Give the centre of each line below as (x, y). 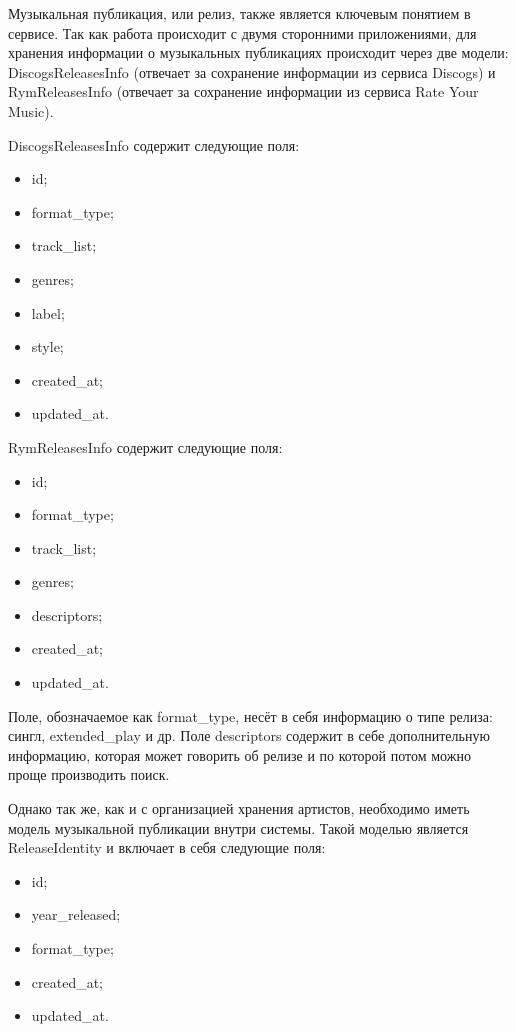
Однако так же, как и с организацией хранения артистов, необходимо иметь (239, 808)
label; (48, 312)
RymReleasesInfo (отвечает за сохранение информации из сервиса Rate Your (243, 91)
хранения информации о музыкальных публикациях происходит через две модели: (258, 52)
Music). (31, 110)
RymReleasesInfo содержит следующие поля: (145, 446)
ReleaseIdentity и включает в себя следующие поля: (167, 847)
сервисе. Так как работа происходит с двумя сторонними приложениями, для (242, 32)
